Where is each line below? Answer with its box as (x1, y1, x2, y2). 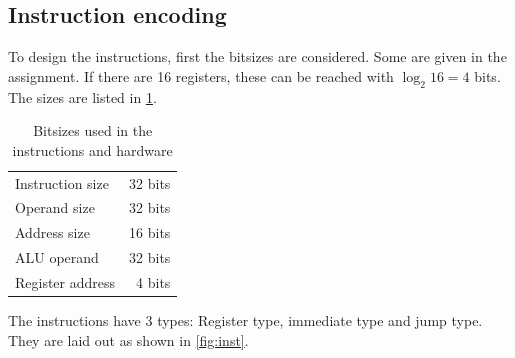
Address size (15, 222, 90, 243)
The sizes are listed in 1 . (8, 86, 157, 107)
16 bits (129, 222, 171, 243)
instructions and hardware (12, 139, 173, 160)
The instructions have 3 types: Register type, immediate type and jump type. (8, 310, 483, 331)
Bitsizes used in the (33, 120, 153, 141)
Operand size (15, 197, 95, 218)
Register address (15, 272, 116, 292)
